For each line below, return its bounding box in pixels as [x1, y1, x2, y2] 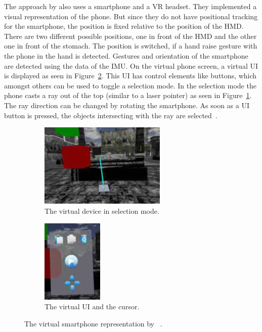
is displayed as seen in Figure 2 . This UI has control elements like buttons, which [4, 70, 257, 81]
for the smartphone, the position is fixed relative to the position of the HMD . [4, 21, 244, 31]
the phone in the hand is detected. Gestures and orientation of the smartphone [4, 50, 248, 61]
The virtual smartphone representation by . [24, 318, 162, 328]
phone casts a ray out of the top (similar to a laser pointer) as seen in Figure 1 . [4, 90, 252, 101]
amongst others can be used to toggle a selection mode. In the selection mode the [4, 80, 256, 90]
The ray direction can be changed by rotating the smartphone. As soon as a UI [4, 100, 250, 110]
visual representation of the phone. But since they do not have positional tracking [4, 11, 258, 21]
